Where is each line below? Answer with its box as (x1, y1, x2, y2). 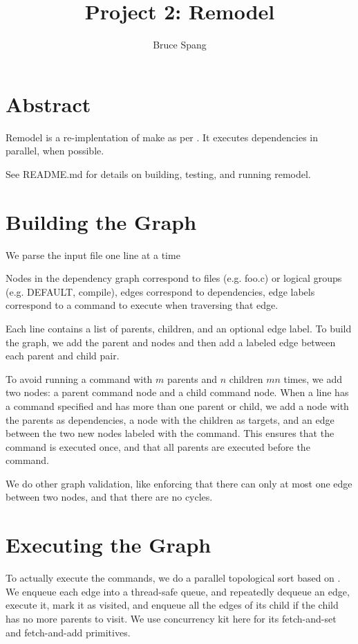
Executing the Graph (6, 530, 211, 559)
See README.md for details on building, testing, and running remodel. (6, 166, 311, 181)
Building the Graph (6, 207, 197, 235)
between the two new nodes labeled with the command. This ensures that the (6, 426, 335, 440)
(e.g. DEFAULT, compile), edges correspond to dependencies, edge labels (6, 284, 315, 298)
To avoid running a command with (6, 371, 153, 386)
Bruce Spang (153, 37, 207, 52)
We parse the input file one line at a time (6, 247, 180, 262)
